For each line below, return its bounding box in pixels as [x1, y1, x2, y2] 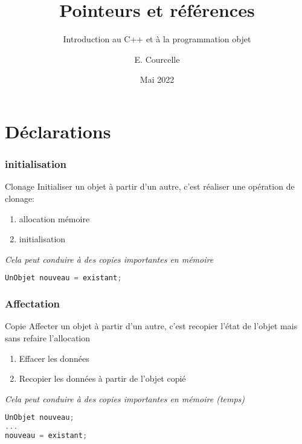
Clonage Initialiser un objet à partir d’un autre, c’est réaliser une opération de [5, 180, 295, 193]
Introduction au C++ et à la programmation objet [63, 33, 251, 45]
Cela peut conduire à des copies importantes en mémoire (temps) [5, 392, 245, 405]
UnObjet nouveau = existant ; [5, 274, 122, 283]
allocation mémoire [19, 212, 90, 225]
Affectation [5, 296, 60, 311]
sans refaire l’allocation [5, 331, 91, 344]
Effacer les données [19, 352, 89, 364]
